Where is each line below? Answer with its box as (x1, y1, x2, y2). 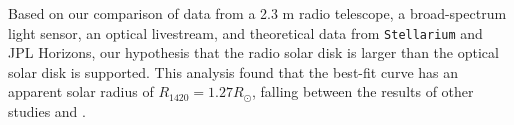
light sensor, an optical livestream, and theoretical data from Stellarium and (8, 22, 483, 43)
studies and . (8, 101, 86, 122)
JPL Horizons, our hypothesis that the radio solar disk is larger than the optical (8, 42, 499, 63)
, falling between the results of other (252, 81, 474, 102)
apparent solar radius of (8, 81, 154, 102)
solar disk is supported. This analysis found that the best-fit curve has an (8, 61, 459, 82)
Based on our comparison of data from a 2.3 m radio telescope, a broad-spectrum (8, 3, 507, 23)
